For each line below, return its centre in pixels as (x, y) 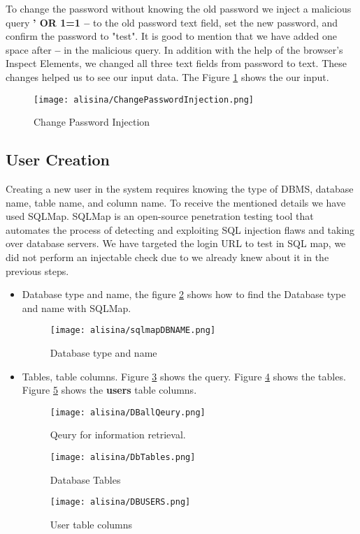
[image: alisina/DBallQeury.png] (128, 412)
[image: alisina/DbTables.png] (123, 458)
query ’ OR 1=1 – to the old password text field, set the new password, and (172, 22)
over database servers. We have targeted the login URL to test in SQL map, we (176, 243)
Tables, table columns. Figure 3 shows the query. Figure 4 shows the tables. (184, 376)
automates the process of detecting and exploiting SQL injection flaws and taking (180, 229)
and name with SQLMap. (77, 307)
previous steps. (37, 270)
